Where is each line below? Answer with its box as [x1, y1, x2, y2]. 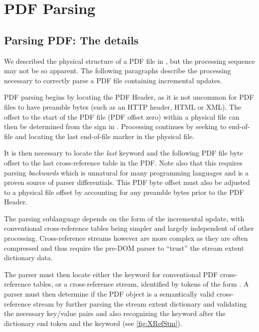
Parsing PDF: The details [4, 32, 139, 47]
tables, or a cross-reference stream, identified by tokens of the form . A [33, 279, 249, 289]
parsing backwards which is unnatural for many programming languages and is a [4, 167, 249, 177]
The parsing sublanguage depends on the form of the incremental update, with [4, 213, 245, 223]
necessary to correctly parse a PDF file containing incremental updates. [4, 75, 222, 85]
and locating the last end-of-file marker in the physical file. [15, 131, 195, 141]
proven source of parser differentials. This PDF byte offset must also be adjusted [4, 177, 250, 187]
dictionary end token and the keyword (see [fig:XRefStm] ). [4, 318, 182, 328]
